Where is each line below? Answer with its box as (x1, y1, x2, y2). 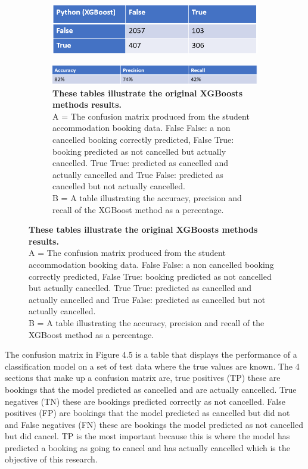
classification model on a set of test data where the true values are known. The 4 (5, 359, 300, 372)
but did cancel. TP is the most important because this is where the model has (5, 430, 290, 442)
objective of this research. (5, 453, 98, 465)
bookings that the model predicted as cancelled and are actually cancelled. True (5, 383, 297, 395)
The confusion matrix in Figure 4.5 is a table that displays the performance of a (5, 348, 297, 361)
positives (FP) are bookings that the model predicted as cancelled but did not (5, 407, 290, 419)
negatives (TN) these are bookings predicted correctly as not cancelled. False (5, 395, 285, 407)
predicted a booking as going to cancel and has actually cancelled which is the (5, 441, 290, 454)
